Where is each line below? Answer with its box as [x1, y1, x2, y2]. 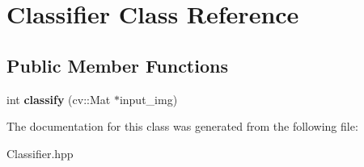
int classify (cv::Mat [6, 90, 111, 107]
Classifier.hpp [6, 144, 74, 161]
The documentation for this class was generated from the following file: [6, 118, 358, 135]
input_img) [119, 90, 178, 107]
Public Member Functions [6, 52, 228, 77]
